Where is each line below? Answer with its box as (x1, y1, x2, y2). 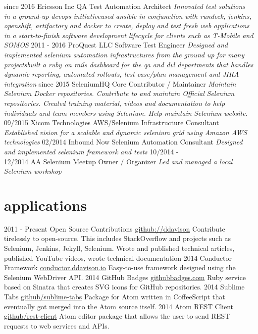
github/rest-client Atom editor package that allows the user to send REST (4, 311, 230, 321)
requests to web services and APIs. (4, 320, 109, 331)
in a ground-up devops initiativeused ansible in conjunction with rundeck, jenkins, (4, 10, 252, 21)
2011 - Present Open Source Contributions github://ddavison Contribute (4, 223, 225, 234)
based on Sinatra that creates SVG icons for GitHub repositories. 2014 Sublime (4, 282, 245, 292)
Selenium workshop (4, 166, 62, 176)
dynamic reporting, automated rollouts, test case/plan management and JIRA (4, 69, 239, 79)
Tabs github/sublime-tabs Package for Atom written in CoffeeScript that (4, 291, 225, 301)
